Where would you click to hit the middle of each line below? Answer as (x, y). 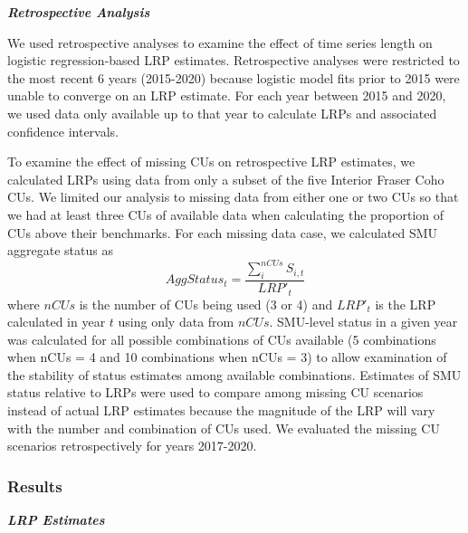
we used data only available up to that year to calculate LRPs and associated (222, 113)
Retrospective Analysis (79, 12)
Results (35, 485)
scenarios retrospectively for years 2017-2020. (132, 446)
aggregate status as (60, 250)
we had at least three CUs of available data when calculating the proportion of (226, 214)
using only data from (176, 322)
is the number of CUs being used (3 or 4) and (206, 304)
